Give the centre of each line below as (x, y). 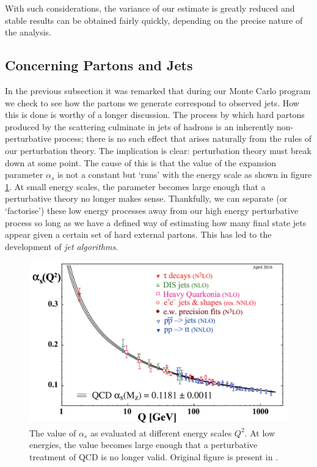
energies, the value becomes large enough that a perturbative (144, 445)
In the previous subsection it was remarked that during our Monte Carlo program (158, 90)
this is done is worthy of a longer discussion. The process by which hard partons (155, 115)
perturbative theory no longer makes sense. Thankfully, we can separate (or (146, 198)
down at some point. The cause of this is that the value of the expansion (141, 162)
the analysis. (28, 32)
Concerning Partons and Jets (99, 65)
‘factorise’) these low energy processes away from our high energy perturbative (152, 210)
